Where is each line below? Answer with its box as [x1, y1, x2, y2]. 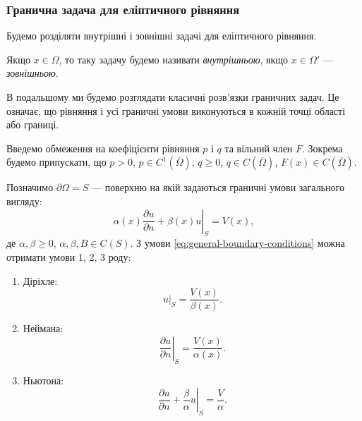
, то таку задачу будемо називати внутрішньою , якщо [59, 51, 289, 66]
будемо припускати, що [6, 154, 107, 169]
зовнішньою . [6, 66, 59, 80]
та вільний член [224, 140, 293, 155]
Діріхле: [23, 273, 58, 288]
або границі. [6, 117, 59, 132]
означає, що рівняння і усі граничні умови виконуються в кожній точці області [6, 103, 346, 118]
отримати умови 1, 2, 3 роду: [6, 249, 131, 264]
